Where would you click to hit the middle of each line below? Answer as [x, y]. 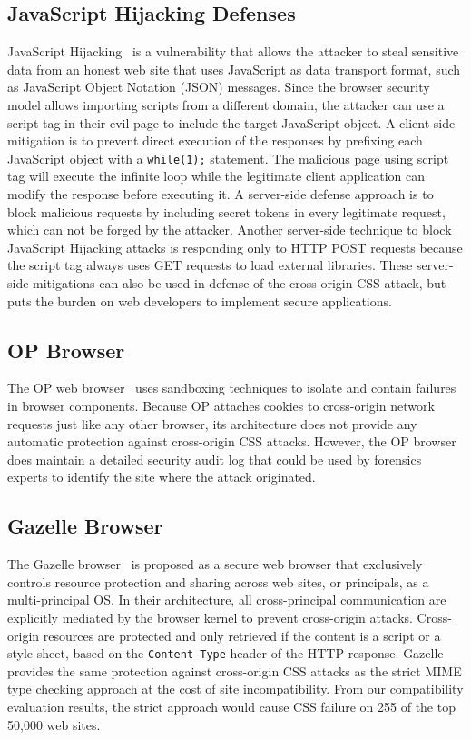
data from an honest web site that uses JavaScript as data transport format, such [234, 69]
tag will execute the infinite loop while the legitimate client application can [216, 176]
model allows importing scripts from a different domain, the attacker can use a [226, 104]
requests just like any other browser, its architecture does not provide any [212, 423]
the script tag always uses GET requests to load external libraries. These [210, 265]
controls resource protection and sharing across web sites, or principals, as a [218, 581]
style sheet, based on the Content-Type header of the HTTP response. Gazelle [226, 653]
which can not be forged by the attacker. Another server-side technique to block [230, 230]
